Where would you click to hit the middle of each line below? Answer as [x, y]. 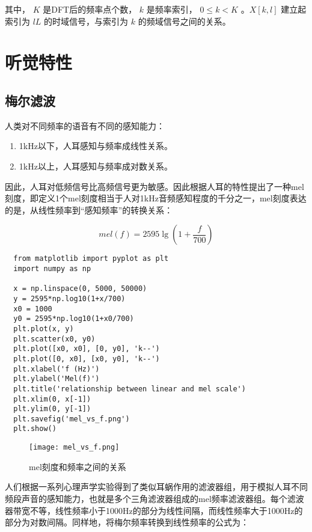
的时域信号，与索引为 [86, 21]
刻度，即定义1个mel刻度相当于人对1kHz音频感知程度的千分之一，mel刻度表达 [156, 198]
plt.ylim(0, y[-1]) [52, 409]
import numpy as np [52, 268]
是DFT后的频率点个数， [90, 9]
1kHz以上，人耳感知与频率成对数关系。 [96, 166]
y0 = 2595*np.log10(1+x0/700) [74, 319]
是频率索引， [172, 9]
